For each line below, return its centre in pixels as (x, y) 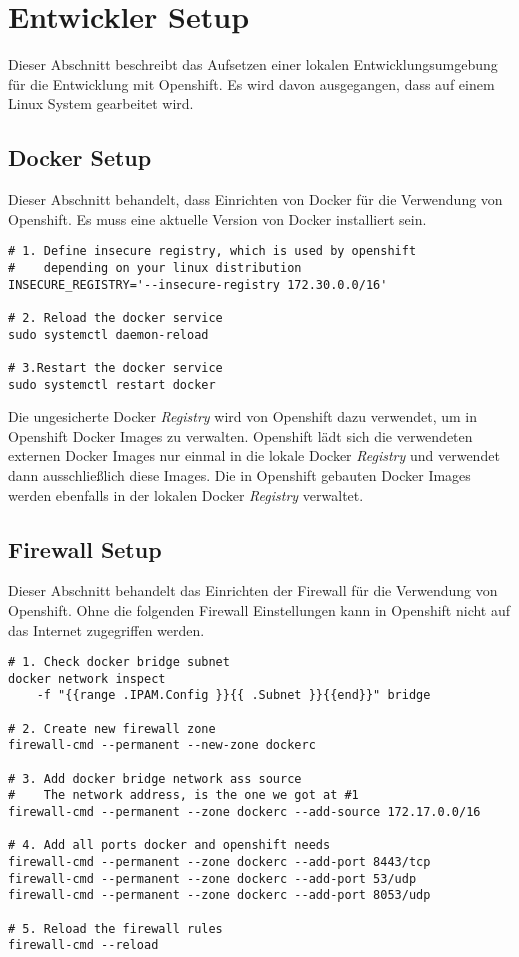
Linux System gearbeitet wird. (101, 103)
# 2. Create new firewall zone (112, 728)
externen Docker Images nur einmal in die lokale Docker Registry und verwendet (254, 455)
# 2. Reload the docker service (115, 317)
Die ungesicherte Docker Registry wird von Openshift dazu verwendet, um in (242, 416)
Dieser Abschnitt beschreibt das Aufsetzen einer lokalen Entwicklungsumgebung (253, 64)
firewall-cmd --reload (83, 945)
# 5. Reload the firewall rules (115, 928)
